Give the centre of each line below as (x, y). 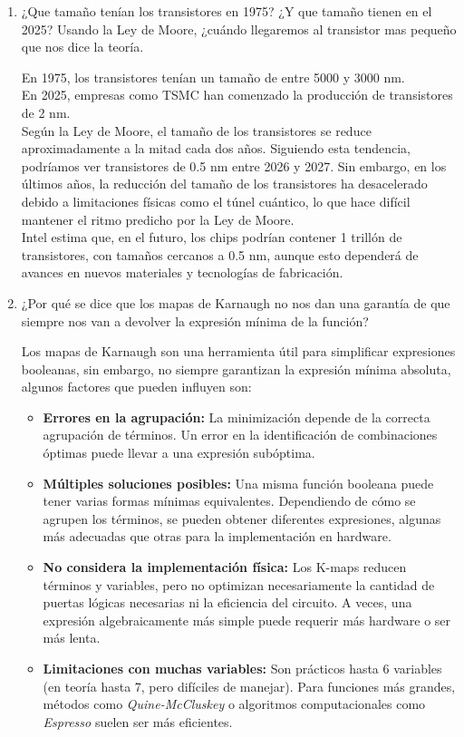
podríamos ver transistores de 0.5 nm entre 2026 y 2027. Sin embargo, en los (234, 165)
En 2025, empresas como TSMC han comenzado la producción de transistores (237, 95)
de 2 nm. (46, 112)
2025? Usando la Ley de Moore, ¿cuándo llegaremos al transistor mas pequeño (239, 29)
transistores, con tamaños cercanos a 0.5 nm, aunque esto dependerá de (220, 254)
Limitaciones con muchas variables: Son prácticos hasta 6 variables (242, 668)
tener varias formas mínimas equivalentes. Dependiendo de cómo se (229, 501)
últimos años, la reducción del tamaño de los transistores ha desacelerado (224, 184)
